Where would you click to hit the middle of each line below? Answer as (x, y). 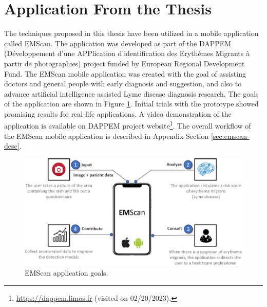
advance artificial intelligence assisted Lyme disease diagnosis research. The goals (131, 93)
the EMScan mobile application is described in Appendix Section (107, 136)
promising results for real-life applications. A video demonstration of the (118, 113)
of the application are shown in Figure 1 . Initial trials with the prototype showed (131, 104)
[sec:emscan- (230, 136)
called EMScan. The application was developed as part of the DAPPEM (118, 43)
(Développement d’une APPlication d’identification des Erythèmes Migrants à (127, 53)
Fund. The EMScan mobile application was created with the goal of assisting (125, 73)
